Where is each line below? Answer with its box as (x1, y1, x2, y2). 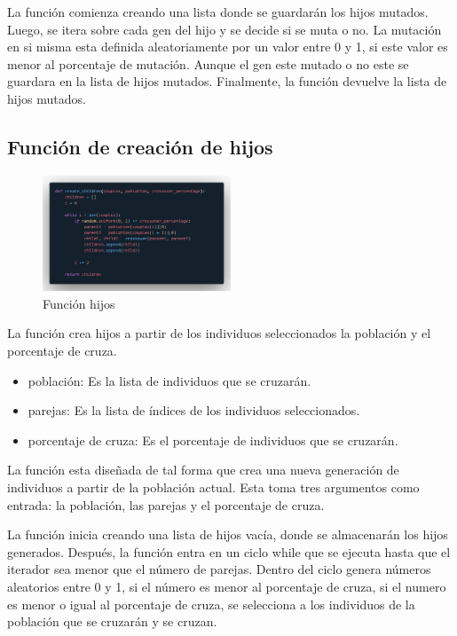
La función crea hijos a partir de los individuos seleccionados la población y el (7, 324, 431, 342)
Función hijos (43, 294, 115, 312)
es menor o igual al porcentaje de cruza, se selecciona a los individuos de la (7, 594, 415, 613)
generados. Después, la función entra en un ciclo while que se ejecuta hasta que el (7, 542, 451, 561)
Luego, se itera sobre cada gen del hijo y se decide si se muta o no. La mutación (7, 20, 442, 38)
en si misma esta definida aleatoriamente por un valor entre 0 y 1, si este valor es (7, 37, 448, 56)
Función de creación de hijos (7, 132, 273, 160)
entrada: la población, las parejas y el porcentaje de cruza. (7, 495, 325, 514)
